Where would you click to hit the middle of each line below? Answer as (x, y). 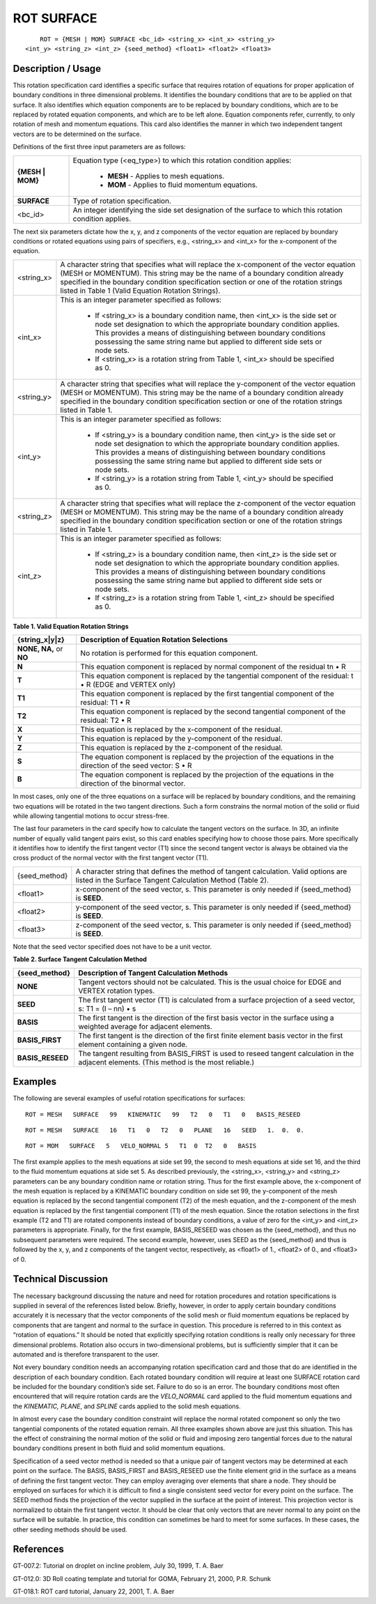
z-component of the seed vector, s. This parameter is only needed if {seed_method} (213, 925)
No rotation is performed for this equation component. (169, 653)
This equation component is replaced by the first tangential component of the (207, 694)
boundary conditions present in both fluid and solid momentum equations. (119, 1448)
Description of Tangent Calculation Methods (153, 972)
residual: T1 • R (105, 703)
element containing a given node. (133, 1044)
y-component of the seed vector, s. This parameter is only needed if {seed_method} (213, 907)
